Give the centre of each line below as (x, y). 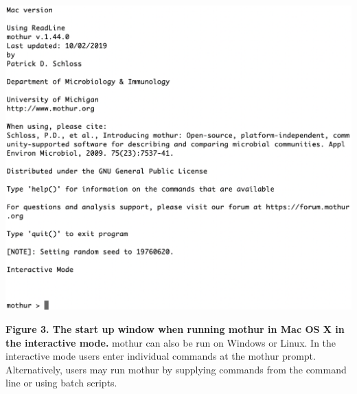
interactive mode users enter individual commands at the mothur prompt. (161, 356)
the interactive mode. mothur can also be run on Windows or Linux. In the (171, 342)
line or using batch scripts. (61, 383)
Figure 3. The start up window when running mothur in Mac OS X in (175, 329)
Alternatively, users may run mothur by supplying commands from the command (176, 369)
